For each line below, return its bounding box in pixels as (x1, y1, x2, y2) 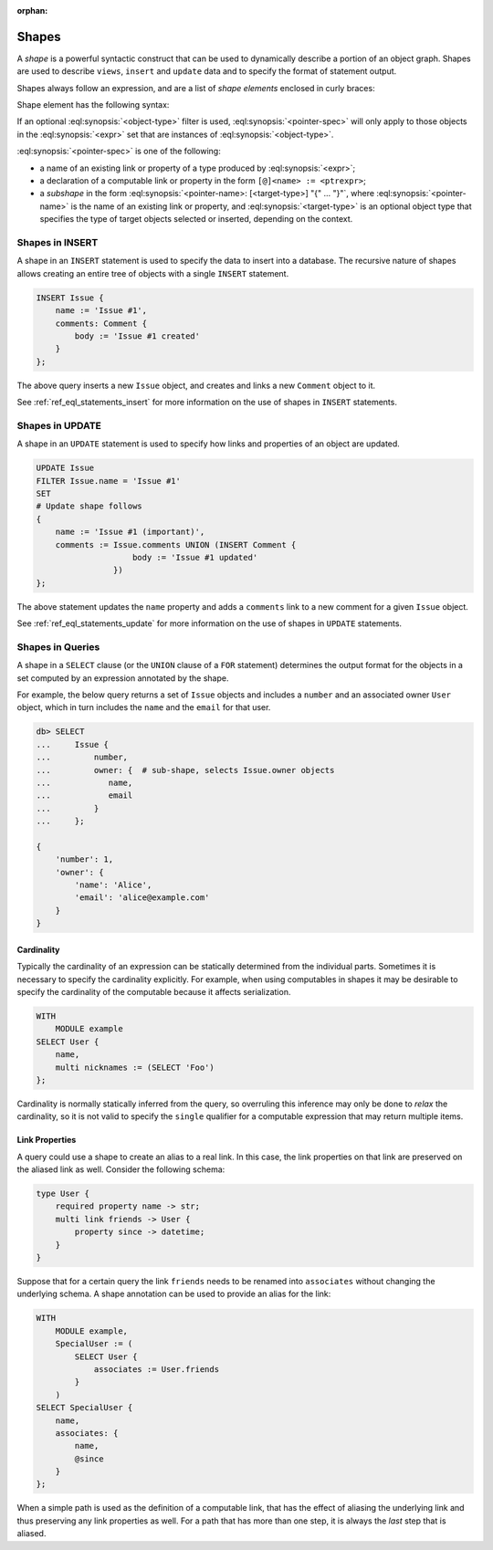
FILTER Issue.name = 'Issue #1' (36, 476, 182, 486)
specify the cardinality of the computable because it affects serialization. (16, 986, 291, 997)
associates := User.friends (93, 1364, 219, 1374)
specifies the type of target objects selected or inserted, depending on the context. (39, 214, 353, 225)
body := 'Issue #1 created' (74, 330, 201, 341)
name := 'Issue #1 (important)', (55, 527, 205, 538)
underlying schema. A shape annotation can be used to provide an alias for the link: (16, 1288, 331, 1300)
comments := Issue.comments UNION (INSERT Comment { (55, 539, 297, 550)
